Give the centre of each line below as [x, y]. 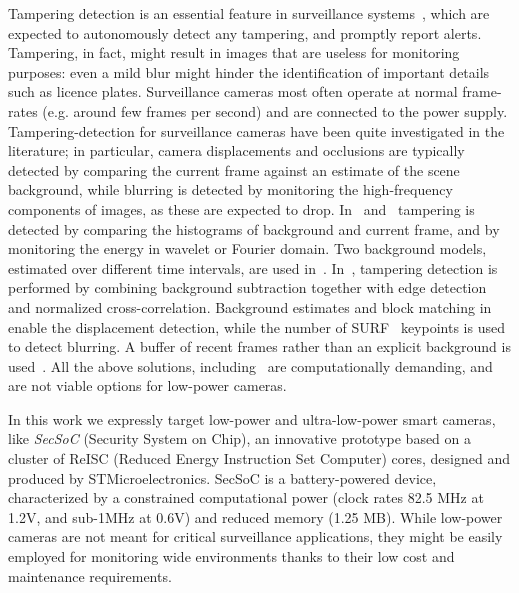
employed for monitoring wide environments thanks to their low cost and [231, 556]
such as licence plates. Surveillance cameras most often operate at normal [233, 91]
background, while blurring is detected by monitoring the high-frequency [230, 189]
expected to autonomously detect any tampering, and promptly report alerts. [245, 32]
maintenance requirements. [90, 575]
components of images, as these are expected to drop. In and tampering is [241, 208]
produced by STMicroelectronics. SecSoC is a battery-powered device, [222, 477]
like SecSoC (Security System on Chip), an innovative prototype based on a [240, 438]
